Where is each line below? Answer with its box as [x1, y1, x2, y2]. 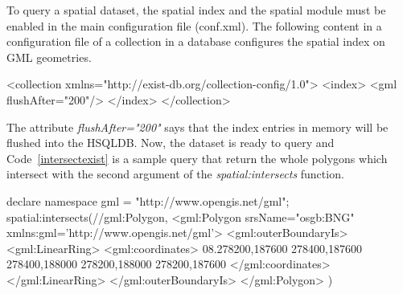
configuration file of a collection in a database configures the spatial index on [6, 33, 385, 50]
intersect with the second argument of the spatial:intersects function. [6, 165, 344, 182]
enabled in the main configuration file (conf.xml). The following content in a [6, 17, 382, 34]
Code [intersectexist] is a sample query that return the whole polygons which [6, 149, 388, 166]
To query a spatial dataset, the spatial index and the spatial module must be [6, 2, 386, 18]
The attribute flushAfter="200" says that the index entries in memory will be [6, 118, 389, 135]
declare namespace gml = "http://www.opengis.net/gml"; [6, 192, 290, 209]
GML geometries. [6, 48, 92, 65]
